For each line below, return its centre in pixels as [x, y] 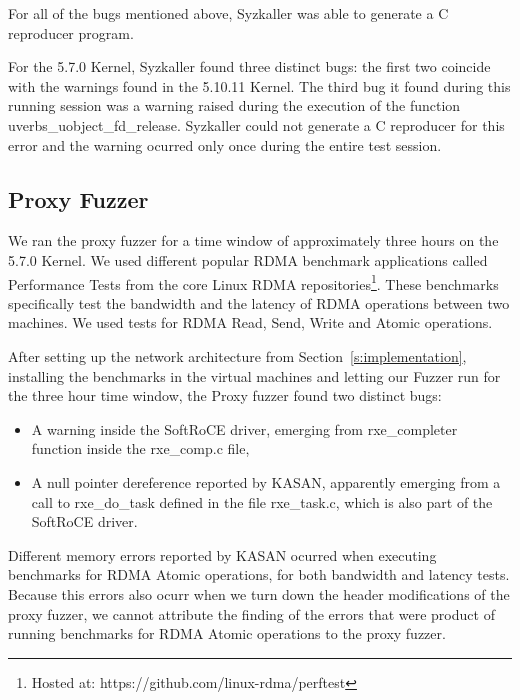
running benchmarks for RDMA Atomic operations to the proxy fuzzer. [227, 633]
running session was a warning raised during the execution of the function [234, 105]
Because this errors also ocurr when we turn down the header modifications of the [259, 593]
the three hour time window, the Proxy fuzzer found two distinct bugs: [225, 395]
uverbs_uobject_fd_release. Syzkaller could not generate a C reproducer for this [256, 124]
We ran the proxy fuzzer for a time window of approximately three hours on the [253, 240]
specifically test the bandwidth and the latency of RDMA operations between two [259, 302]
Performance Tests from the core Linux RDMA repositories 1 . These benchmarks [253, 282]
